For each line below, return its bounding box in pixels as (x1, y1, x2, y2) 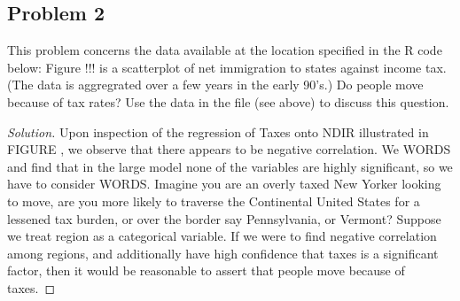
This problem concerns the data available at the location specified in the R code (7, 41, 442, 59)
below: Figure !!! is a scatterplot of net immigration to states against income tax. (7, 58, 447, 76)
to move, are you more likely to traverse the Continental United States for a (7, 191, 420, 210)
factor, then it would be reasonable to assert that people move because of (7, 261, 405, 280)
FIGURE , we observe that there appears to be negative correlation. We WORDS (7, 140, 451, 158)
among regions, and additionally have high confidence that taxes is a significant (7, 243, 439, 262)
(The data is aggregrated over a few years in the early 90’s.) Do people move (7, 75, 424, 94)
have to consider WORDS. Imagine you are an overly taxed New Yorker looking (7, 174, 441, 193)
